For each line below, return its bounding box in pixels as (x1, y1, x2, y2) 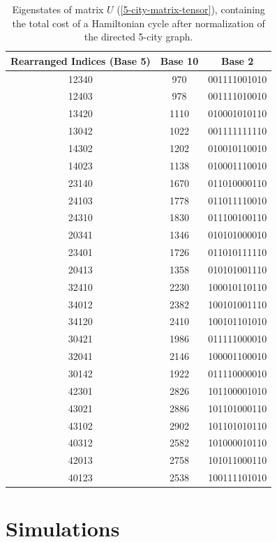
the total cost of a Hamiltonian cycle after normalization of (12, 15, 265, 30)
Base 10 (160, 53, 199, 68)
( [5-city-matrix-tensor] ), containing (117, 2, 265, 16)
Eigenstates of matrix (12, 2, 104, 16)
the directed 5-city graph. (84, 29, 193, 44)
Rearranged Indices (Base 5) (10, 53, 151, 68)
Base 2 (220, 53, 254, 68)
